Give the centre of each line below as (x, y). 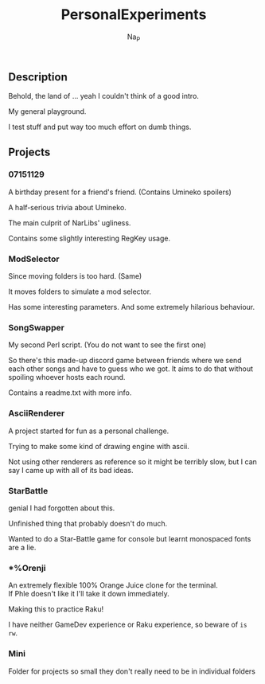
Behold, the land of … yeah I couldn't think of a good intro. (103, 96)
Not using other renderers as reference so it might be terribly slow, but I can (132, 461)
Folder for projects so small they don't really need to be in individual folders (132, 671)
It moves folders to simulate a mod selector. (80, 291)
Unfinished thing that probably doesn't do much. (88, 524)
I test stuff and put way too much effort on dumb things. (100, 127)
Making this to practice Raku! (56, 609)
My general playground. (47, 111)
